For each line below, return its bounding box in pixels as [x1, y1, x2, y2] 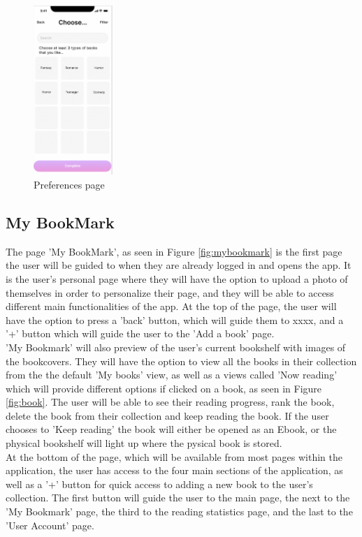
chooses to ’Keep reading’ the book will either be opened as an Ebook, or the [6, 422, 337, 436]
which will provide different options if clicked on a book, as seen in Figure [6, 381, 322, 395]
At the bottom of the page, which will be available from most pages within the [6, 449, 343, 464]
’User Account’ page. [6, 517, 94, 532]
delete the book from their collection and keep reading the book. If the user [6, 408, 329, 422]
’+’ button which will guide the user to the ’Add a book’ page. [6, 326, 275, 341]
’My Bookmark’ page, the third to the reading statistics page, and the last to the [6, 504, 353, 519]
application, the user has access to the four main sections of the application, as [6, 463, 343, 478]
